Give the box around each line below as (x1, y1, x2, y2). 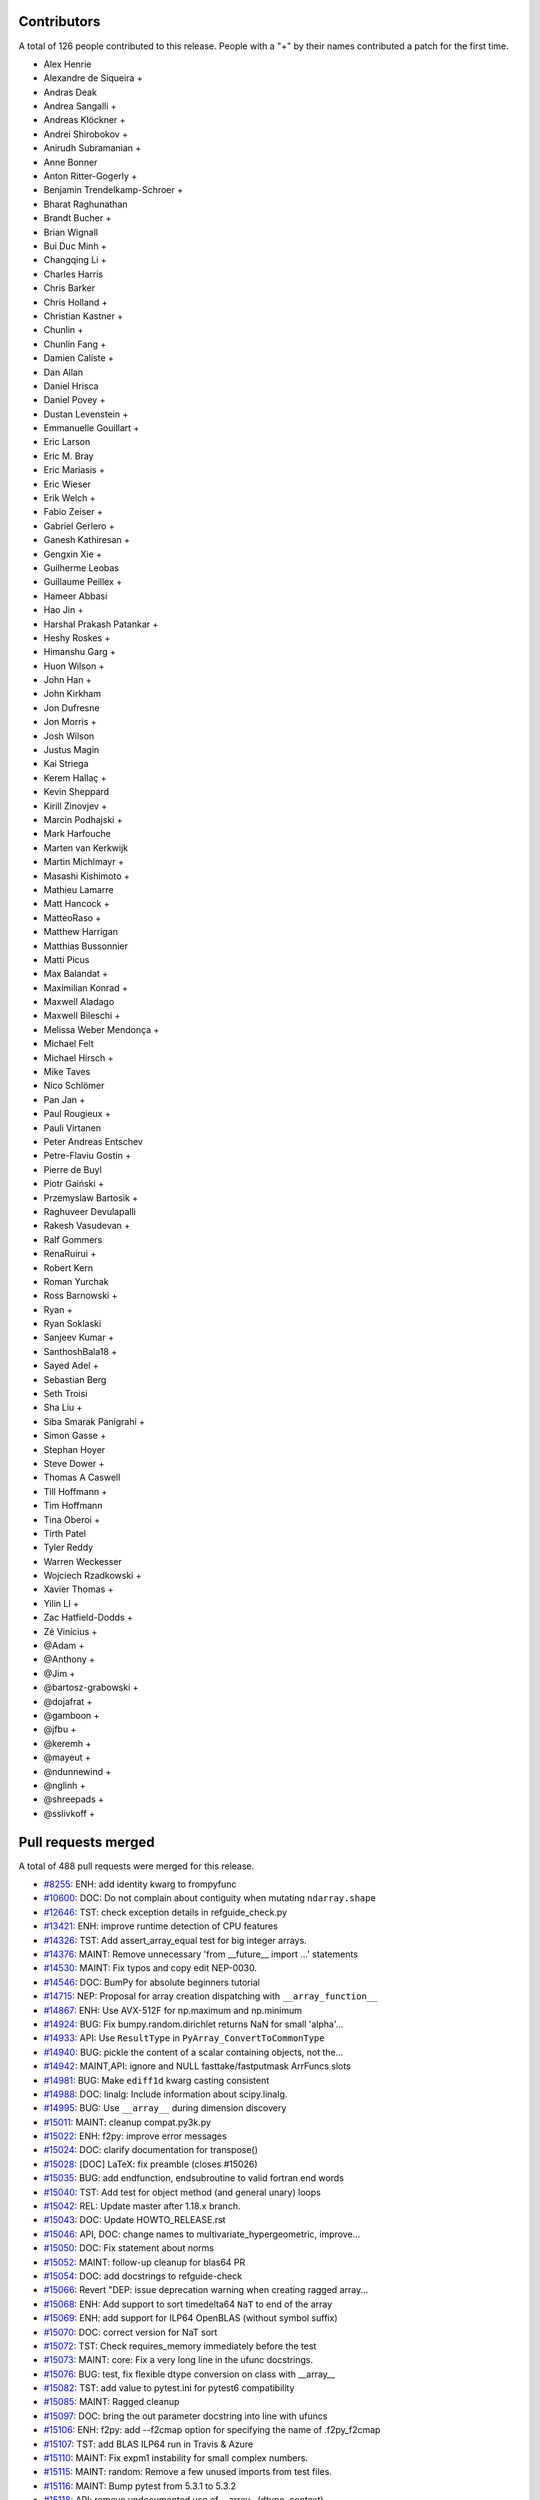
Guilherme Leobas (43, 561, 120, 574)
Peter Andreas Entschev (43, 1135, 144, 1147)
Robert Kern (43, 1261, 94, 1274)
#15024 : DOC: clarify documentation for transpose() (43, 2144, 259, 2156)
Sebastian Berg (43, 1373, 107, 1385)
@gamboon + (43, 1710, 100, 1721)
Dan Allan (43, 366, 84, 378)
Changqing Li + (43, 254, 107, 266)
